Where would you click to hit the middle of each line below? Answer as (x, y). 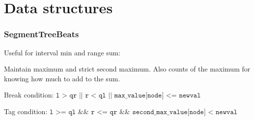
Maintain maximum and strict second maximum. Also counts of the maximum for (127, 69)
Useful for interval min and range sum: (62, 52)
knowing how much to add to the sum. (62, 78)
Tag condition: (26, 111)
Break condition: (29, 95)
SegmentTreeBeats (42, 34)
